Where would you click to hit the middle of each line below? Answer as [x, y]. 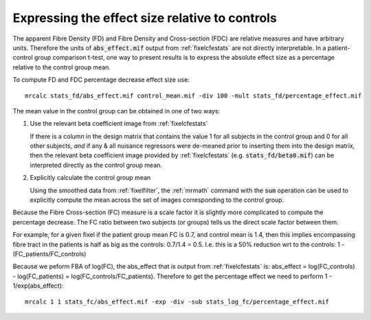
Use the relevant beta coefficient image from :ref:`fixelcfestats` [119, 124]
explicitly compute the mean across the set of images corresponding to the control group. [157, 200]
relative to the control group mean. [62, 67]
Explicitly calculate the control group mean [90, 178]
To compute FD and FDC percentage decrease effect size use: [101, 80]
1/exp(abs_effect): [38, 286]
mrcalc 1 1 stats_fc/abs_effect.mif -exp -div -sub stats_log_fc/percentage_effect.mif [177, 301]
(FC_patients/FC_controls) [49, 253]
